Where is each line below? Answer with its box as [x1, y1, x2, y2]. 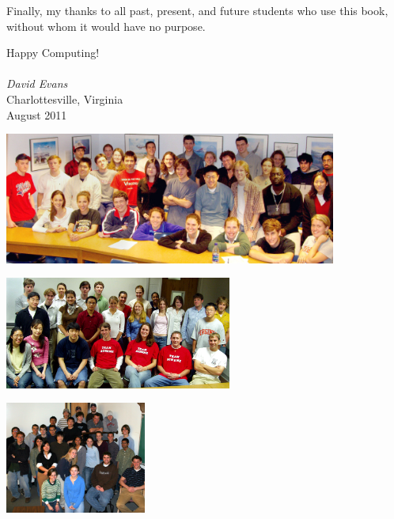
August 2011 [6, 106, 67, 123]
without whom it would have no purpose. [6, 17, 206, 34]
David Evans [6, 75, 68, 92]
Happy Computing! [6, 44, 100, 61]
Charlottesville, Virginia [6, 90, 123, 107]
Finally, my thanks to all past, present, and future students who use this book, [6, 2, 388, 18]
